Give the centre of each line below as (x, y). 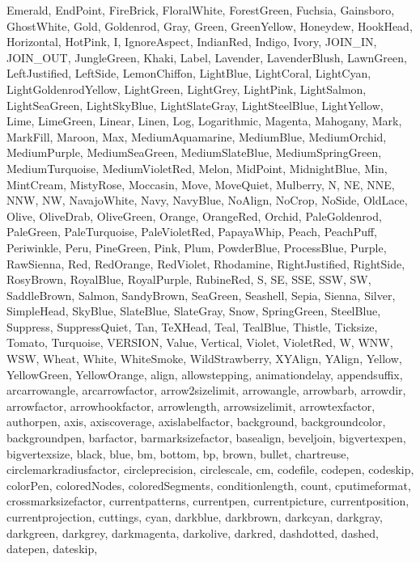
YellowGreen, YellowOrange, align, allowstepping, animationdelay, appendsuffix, (205, 374)
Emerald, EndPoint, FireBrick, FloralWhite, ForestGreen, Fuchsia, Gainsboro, (201, 10)
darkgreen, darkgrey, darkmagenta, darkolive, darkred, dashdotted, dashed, (193, 532)
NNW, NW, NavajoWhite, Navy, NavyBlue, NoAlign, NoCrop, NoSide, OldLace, (207, 200)
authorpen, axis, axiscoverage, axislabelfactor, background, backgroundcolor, (196, 422)
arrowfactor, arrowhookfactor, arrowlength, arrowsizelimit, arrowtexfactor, (191, 406)
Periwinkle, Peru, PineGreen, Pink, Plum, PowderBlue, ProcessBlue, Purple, (197, 247)
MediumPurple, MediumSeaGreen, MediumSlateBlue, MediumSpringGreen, (194, 152)
